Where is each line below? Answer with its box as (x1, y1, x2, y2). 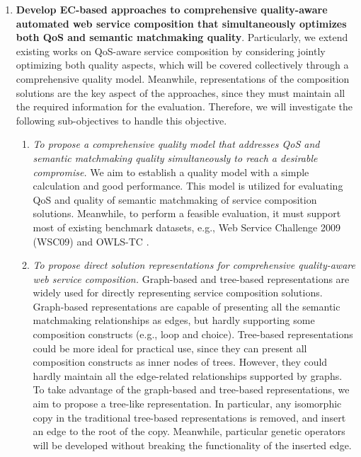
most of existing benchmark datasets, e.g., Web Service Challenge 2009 (33, 219, 340, 234)
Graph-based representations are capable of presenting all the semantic (33, 299, 340, 313)
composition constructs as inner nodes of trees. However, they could (33, 354, 328, 369)
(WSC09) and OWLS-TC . (33, 233, 149, 248)
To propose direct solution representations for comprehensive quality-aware (33, 258, 355, 272)
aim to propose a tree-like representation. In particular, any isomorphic (33, 396, 342, 411)
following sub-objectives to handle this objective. (16, 112, 227, 127)
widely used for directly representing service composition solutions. (33, 285, 323, 300)
